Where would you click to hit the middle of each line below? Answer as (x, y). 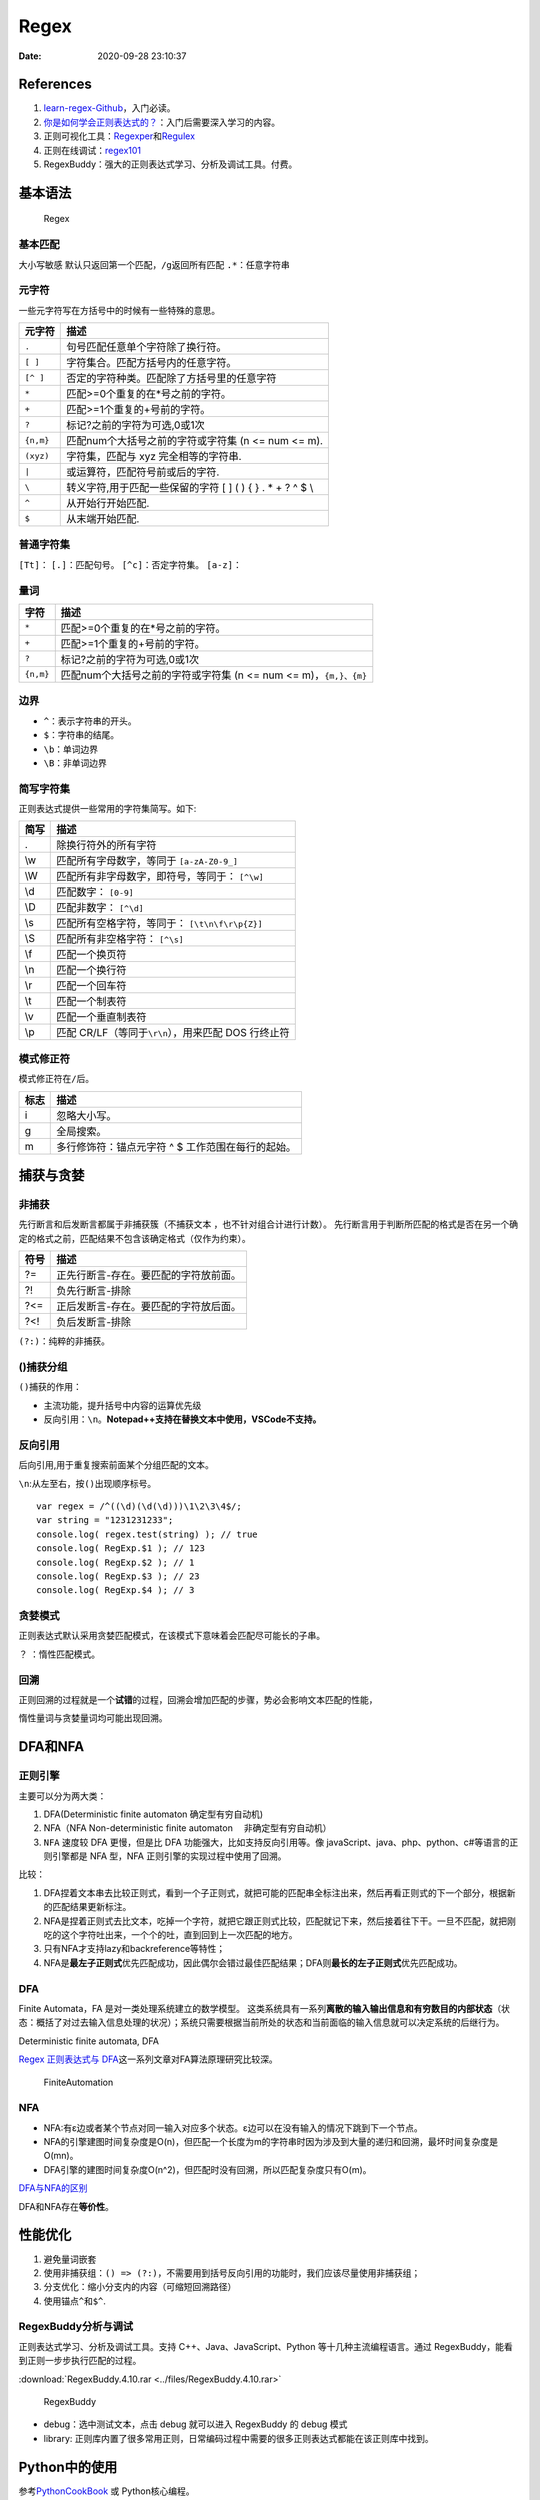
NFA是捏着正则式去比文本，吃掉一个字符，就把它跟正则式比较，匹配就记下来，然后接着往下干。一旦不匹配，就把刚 (280, 1921)
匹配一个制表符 (91, 1002)
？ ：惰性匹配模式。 (59, 1654)
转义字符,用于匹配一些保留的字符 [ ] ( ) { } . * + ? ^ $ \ (190, 488)
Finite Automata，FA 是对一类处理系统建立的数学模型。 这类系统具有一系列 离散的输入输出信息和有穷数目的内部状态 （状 (264, 2008)
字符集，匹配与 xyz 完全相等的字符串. (154, 457)
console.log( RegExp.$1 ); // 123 (120, 1548)
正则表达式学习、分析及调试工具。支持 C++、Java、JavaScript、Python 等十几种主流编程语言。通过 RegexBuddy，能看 (266, 2346)
